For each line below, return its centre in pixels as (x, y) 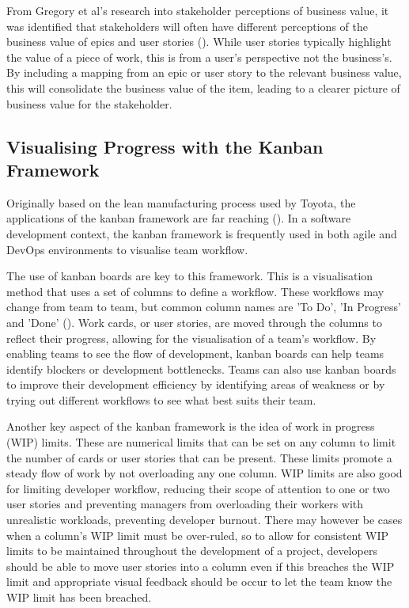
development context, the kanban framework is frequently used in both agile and (202, 233)
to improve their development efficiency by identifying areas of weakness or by (196, 384)
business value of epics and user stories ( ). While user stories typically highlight (199, 42)
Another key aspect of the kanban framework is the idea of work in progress (191, 426)
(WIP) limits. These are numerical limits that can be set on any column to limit (201, 442)
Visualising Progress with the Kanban (165, 146)
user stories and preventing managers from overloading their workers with (185, 504)
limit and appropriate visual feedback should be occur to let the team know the (199, 581)
